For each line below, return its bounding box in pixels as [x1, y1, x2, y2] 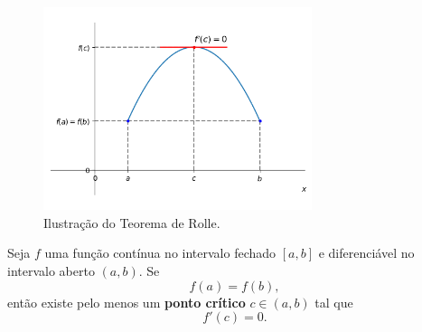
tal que [314, 292, 353, 311]
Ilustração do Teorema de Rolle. [43, 213, 220, 232]
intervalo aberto [7, 261, 95, 280]
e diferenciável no [318, 243, 415, 262]
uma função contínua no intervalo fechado [44, 243, 277, 262]
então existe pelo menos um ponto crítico [7, 292, 246, 311]
